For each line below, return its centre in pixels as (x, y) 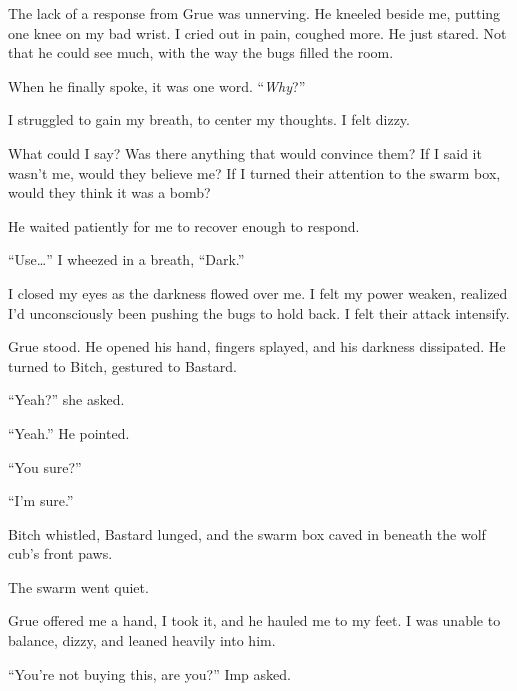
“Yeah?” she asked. (66, 399)
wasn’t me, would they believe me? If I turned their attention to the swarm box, (254, 172)
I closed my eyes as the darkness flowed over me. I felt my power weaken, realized (258, 292)
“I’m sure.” (41, 500)
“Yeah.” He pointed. (69, 432)
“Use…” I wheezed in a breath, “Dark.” (126, 259)
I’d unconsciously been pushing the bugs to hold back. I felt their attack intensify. (259, 312)
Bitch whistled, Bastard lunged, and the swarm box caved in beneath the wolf (247, 533)
